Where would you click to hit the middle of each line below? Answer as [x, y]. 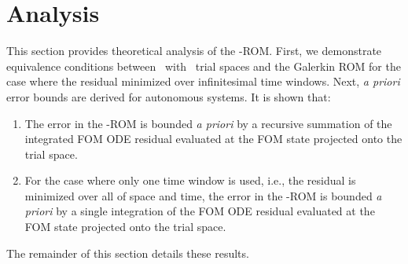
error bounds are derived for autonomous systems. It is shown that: [169, 96]
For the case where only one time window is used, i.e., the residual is [190, 180]
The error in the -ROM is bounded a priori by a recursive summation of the [208, 123]
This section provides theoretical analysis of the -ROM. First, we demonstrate [194, 51]
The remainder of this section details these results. [128, 253]
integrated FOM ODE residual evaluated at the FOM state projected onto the [213, 139]
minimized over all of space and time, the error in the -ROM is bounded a [203, 195]
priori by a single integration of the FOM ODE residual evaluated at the [200, 211]
